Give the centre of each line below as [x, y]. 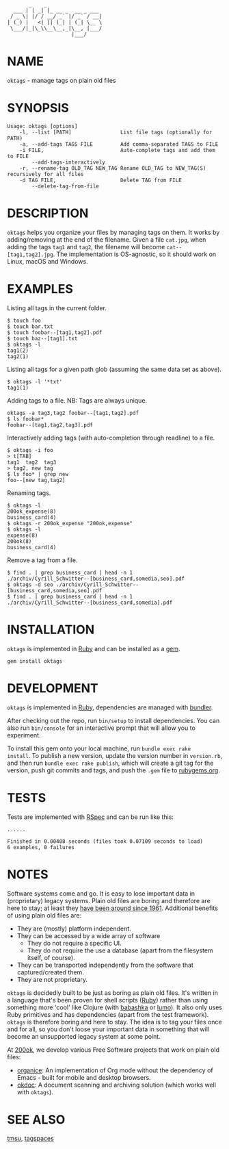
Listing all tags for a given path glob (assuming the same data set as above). [114, 369]
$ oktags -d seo [30, 584]
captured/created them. [50, 972]
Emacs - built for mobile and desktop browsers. [84, 1077]
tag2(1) [18, 356]
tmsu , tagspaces [31, 1139]
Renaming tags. [29, 493]
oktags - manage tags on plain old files [62, 80]
